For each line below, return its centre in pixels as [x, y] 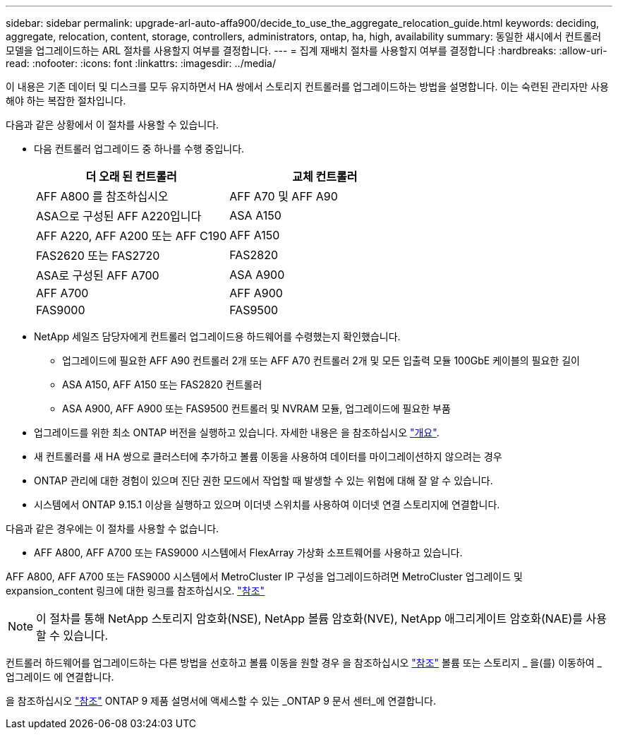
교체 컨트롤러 [325, 177]
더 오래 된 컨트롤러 [131, 177]
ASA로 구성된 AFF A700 [98, 275]
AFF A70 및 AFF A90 [284, 196]
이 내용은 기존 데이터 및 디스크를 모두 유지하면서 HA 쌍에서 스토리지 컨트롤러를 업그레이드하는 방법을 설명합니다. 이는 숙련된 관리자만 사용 [307, 86]
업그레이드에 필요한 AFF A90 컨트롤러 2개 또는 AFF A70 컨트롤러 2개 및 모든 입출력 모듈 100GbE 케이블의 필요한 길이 [321, 360]
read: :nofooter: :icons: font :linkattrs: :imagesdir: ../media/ [141, 63]
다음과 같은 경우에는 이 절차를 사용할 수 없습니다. [113, 528]
